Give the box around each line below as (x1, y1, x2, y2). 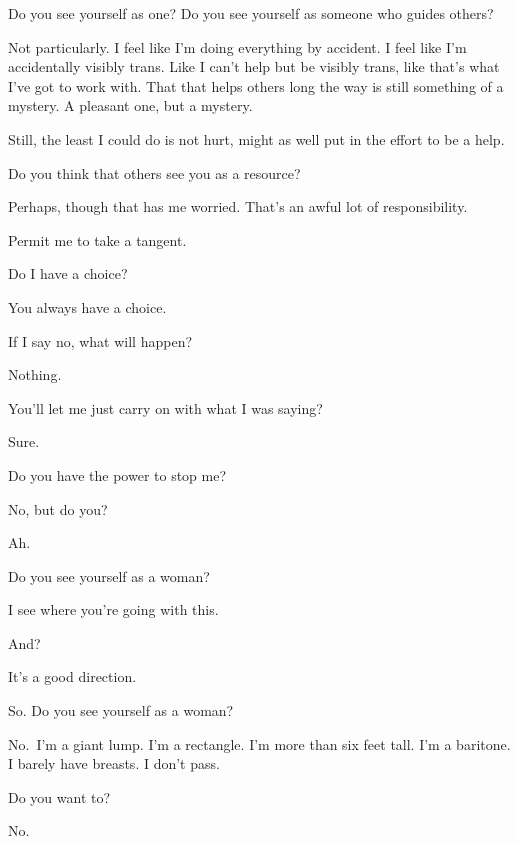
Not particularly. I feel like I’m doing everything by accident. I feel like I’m (8, 36, 467, 57)
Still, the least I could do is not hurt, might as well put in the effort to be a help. (8, 128, 505, 149)
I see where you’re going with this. (8, 599, 219, 620)
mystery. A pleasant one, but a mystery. (8, 95, 253, 116)
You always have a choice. (8, 296, 167, 317)
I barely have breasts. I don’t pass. (8, 753, 220, 774)
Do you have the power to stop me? (8, 464, 227, 485)
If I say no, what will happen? (8, 330, 193, 351)
